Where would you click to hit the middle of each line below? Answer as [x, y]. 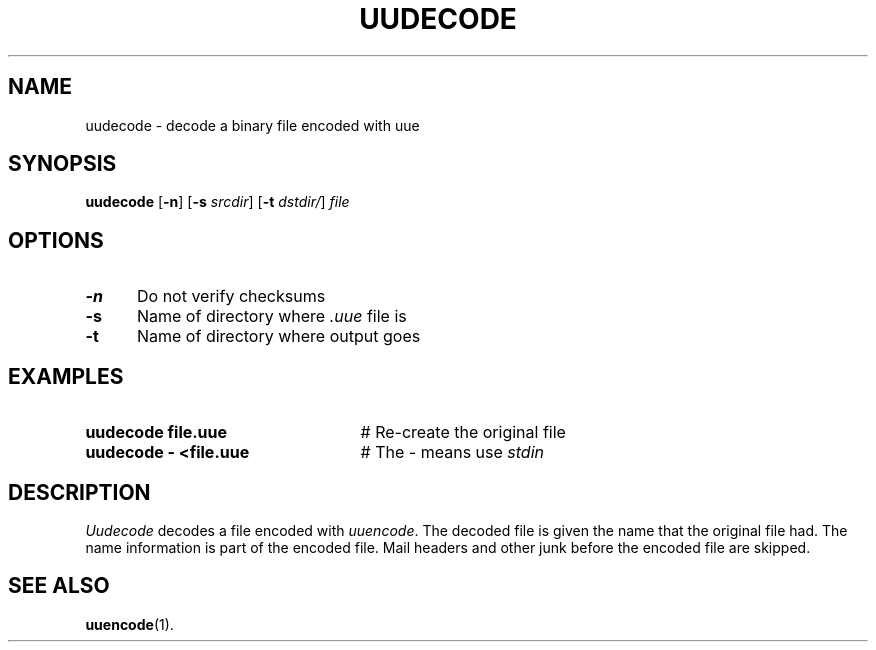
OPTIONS [56, 240]
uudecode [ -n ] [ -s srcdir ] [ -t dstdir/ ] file [217, 202]
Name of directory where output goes [278, 336]
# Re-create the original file [463, 432]
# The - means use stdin [452, 452]
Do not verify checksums [231, 296]
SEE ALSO [59, 586]
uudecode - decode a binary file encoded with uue [252, 125]
